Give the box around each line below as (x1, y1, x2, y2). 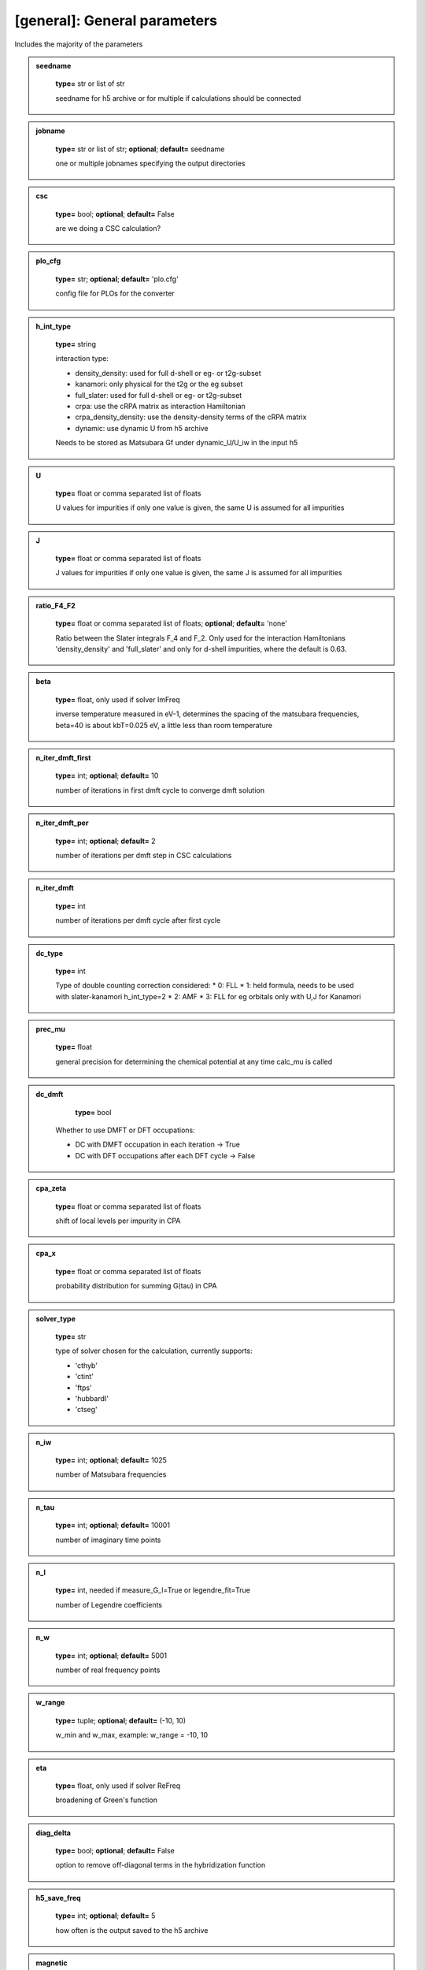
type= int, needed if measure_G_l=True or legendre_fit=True (55, 1585, 251, 1595)
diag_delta (35, 1828, 71, 1838)
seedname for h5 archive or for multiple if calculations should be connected (55, 93, 301, 102)
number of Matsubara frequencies (55, 1470, 167, 1479)
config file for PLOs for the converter (55, 288, 175, 299)
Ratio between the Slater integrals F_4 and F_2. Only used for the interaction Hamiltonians (55, 633, 346, 642)
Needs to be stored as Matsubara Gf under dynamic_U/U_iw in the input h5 (55, 438, 298, 448)
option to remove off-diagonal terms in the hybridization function (55, 1860, 266, 1870)
